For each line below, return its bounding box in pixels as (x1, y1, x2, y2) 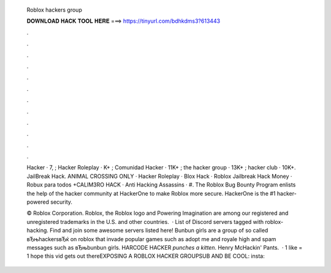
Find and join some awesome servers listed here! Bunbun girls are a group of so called (50, 227, 268, 234)
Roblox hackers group (26, 6, 82, 13)
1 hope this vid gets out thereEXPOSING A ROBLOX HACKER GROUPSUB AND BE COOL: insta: (26, 252, 265, 260)
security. (50, 198, 73, 206)
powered (26, 198, 49, 206)
